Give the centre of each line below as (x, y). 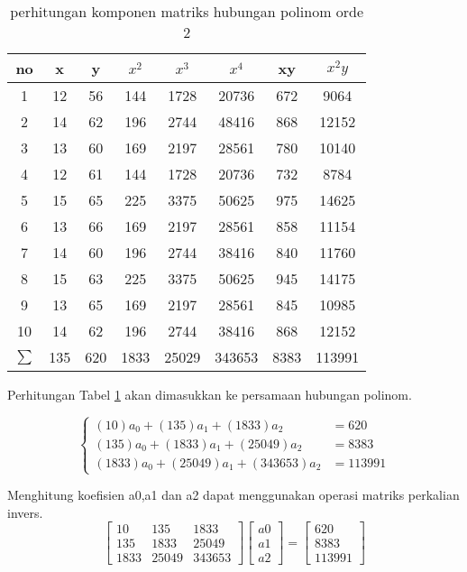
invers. (25, 512)
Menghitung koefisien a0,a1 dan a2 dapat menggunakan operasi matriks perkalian (233, 495)
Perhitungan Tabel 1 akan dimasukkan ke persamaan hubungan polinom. (210, 394)
